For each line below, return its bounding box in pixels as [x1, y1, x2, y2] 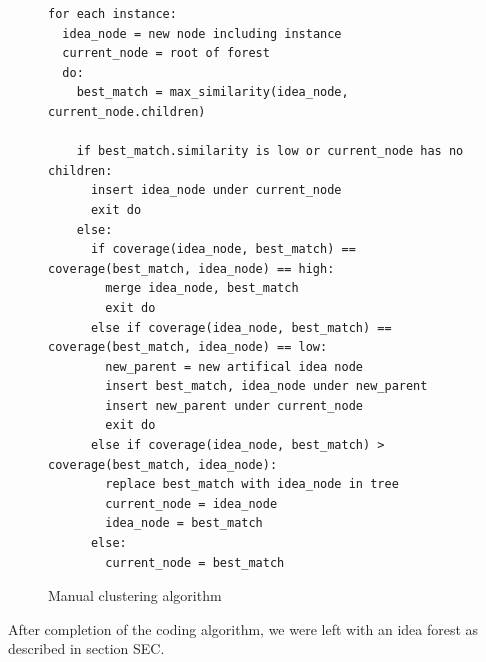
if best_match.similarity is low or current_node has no [76, 144, 464, 159]
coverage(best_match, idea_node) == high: [48, 261, 335, 276]
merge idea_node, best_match [105, 281, 299, 296]
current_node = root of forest [62, 46, 270, 61]
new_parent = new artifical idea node [105, 359, 363, 374]
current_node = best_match [105, 555, 285, 570]
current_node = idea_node [105, 496, 278, 511]
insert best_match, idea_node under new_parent [105, 379, 428, 394]
